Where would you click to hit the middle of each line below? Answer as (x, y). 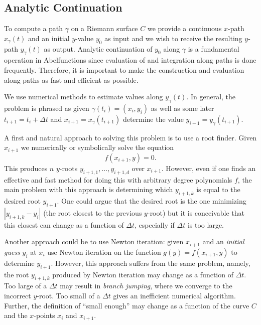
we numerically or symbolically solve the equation (97, 147)
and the (16, 315)
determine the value (153, 119)
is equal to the (218, 189)
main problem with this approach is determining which (89, 189)
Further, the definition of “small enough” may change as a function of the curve (127, 305)
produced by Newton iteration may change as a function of (143, 274)
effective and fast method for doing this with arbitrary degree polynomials (118, 179)
